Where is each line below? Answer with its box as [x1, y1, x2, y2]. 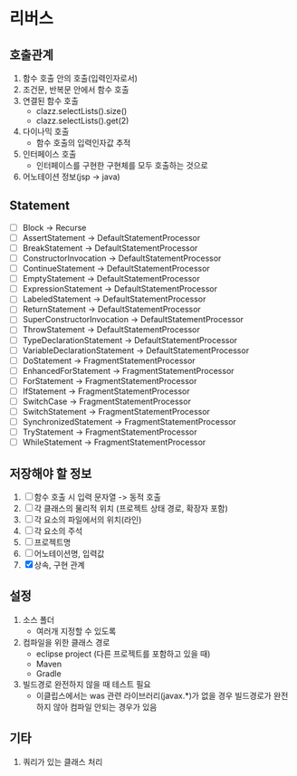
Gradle [35, 667, 62, 679]
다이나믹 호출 [22, 126, 70, 137]
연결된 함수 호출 [22, 96, 79, 106]
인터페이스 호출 [22, 148, 77, 159]
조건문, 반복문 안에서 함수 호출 [22, 84, 129, 95]
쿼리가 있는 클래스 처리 [22, 756, 103, 767]
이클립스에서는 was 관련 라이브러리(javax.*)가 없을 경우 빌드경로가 [35, 690, 272, 701]
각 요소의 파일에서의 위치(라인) [34, 514, 142, 525]
